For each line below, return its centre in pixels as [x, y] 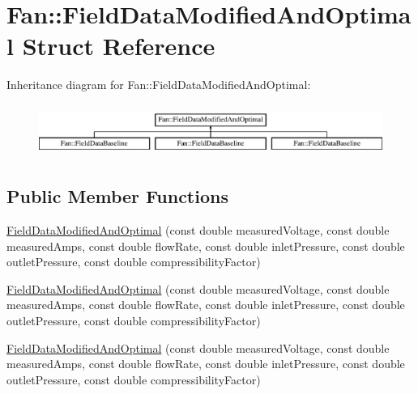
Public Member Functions [117, 196]
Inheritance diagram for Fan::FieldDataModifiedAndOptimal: [159, 85]
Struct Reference [119, 46]
